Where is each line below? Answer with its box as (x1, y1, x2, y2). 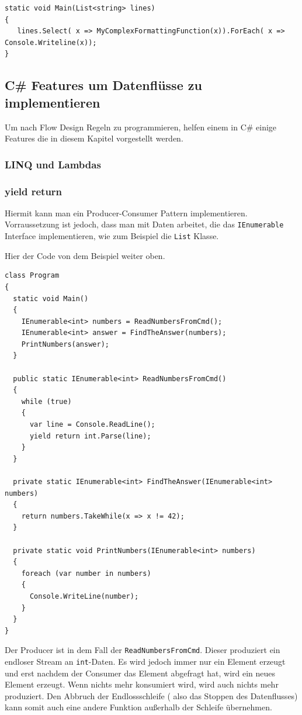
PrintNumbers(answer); (21, 340, 109, 348)
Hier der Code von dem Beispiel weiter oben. (5, 249, 165, 261)
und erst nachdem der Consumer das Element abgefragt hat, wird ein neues (5, 666, 276, 679)
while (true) (21, 397, 72, 406)
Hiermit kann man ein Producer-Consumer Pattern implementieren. (5, 206, 248, 219)
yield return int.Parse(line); (29, 431, 151, 440)
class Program (5, 271, 60, 280)
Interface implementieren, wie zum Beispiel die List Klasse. (5, 230, 219, 242)
